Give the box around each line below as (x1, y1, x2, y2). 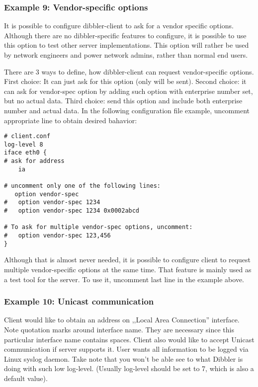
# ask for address (4, 157, 65, 165)
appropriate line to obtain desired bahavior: (4, 115, 137, 125)
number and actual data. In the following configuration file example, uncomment (4, 105, 250, 115)
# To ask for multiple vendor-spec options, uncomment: (4, 224, 193, 231)
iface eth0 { (4, 149, 47, 156)
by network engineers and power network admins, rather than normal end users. (4, 50, 248, 60)
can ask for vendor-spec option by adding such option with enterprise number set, (4, 85, 253, 96)
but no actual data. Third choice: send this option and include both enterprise (4, 95, 243, 106)
